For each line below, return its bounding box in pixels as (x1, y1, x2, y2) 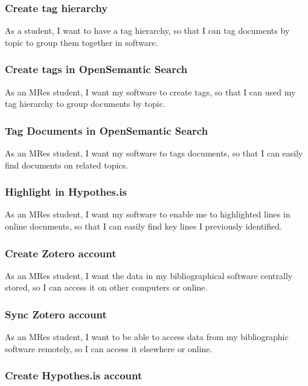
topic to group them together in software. (5, 36, 158, 48)
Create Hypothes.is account (5, 368, 143, 383)
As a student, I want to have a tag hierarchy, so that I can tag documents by (5, 24, 290, 37)
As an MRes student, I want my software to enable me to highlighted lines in (5, 208, 290, 220)
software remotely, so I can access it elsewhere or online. (5, 342, 213, 355)
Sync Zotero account (5, 306, 107, 321)
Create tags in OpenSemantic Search (5, 62, 188, 77)
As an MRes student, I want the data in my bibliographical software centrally (5, 269, 293, 281)
